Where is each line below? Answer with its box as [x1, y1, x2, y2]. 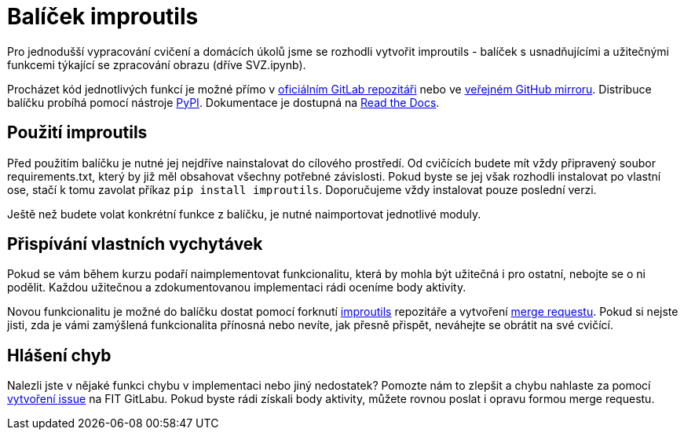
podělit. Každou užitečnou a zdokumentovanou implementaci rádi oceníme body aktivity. [7, 280, 466, 295]
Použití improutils [7, 123, 148, 143]
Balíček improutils [7, 3, 199, 30]
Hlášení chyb [7, 345, 112, 365]
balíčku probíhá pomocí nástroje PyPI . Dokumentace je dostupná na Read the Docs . [7, 95, 440, 109]
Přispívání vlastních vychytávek [7, 234, 263, 255]
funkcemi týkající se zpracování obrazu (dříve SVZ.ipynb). [7, 57, 306, 71]
